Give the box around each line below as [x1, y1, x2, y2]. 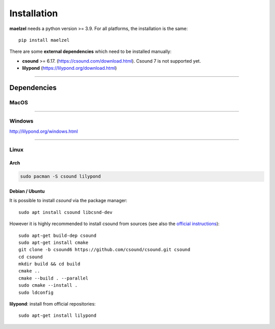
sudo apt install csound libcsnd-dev [18, 209, 113, 215]
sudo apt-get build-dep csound [18, 232, 97, 238]
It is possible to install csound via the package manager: [9, 198, 127, 204]
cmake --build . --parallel [18, 275, 89, 281]
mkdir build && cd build [18, 261, 80, 267]
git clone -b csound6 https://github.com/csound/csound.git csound [18, 247, 190, 253]
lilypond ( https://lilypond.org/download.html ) [22, 65, 117, 71]
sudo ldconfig [18, 289, 53, 295]
